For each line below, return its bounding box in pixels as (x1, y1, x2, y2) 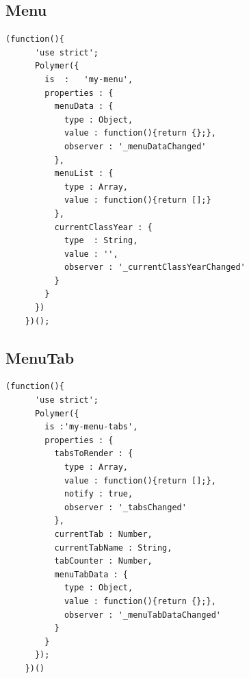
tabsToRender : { (54, 449, 133, 459)
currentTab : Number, (54, 529, 153, 539)
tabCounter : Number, (54, 556, 153, 566)
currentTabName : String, (54, 542, 172, 553)
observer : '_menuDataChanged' (64, 141, 207, 151)
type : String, (64, 236, 138, 246)
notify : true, (64, 489, 133, 499)
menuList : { (54, 168, 114, 179)
